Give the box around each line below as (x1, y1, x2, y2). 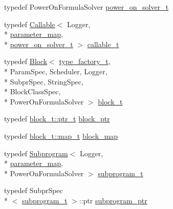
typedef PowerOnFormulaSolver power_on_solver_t (4, 2, 169, 12)
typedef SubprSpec (4, 185, 63, 196)
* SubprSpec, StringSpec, (4, 76, 83, 87)
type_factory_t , (59, 56, 111, 67)
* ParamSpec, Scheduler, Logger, (4, 66, 107, 76)
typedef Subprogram (4, 148, 68, 158)
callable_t (87, 38, 119, 49)
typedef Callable (4, 18, 55, 29)
